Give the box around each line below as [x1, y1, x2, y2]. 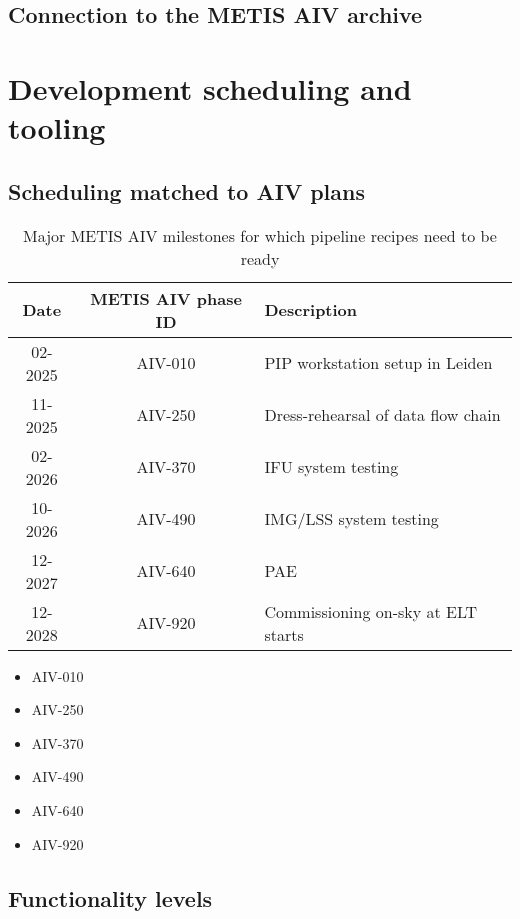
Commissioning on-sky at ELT [264, 599, 478, 623]
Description [264, 298, 358, 322]
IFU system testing [264, 455, 399, 479]
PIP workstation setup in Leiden [264, 351, 493, 375]
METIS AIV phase [90, 286, 242, 310]
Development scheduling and [8, 67, 412, 108]
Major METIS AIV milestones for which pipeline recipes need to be [23, 223, 497, 247]
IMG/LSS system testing [264, 507, 439, 531]
